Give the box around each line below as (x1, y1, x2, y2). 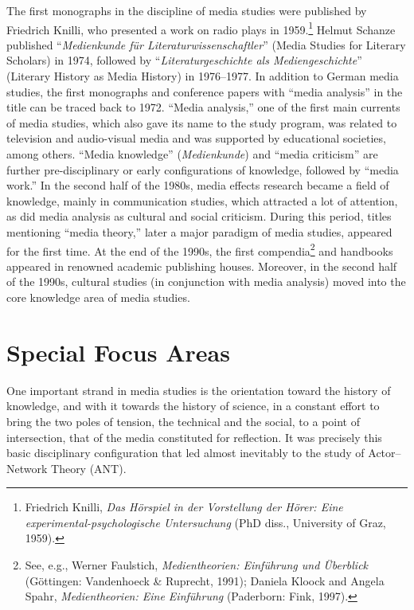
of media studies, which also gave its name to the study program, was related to (6, 114, 397, 131)
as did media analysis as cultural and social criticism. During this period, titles (6, 208, 392, 225)
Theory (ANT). (51, 459, 127, 476)
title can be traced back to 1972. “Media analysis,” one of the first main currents (6, 99, 400, 115)
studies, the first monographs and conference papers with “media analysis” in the (6, 83, 403, 100)
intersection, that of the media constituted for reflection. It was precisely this (6, 428, 382, 445)
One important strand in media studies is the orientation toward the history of (6, 381, 391, 398)
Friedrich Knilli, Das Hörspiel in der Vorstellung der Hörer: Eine (25, 499, 343, 515)
